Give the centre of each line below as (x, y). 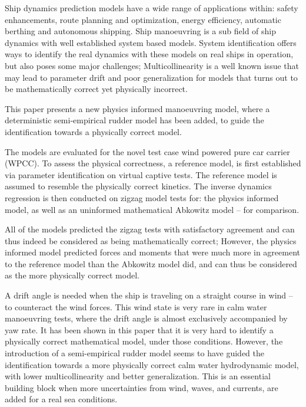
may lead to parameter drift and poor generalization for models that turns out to (151, 77)
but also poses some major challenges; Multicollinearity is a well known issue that (152, 65)
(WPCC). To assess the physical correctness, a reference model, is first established (153, 163)
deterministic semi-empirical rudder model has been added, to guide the (134, 120)
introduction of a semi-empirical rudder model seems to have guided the (134, 353)
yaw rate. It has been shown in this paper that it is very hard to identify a (139, 329)
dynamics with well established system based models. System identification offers (151, 42)
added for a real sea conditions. (61, 399)
